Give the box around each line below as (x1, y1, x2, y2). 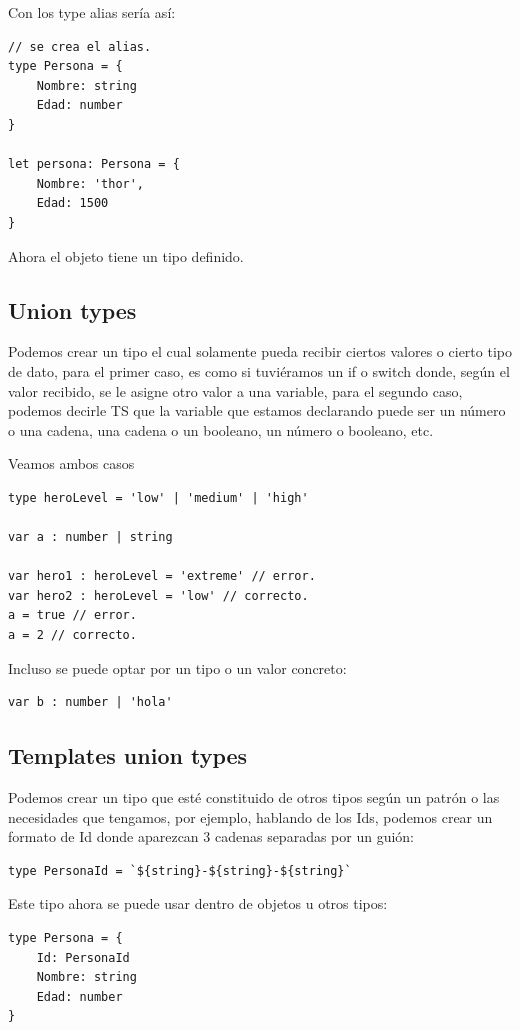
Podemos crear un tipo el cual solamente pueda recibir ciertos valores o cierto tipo (8, 341, 512, 362)
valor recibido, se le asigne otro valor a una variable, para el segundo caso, (8, 380, 463, 401)
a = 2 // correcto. (8, 628, 137, 643)
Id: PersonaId (36, 950, 130, 965)
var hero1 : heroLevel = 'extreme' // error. (8, 569, 316, 584)
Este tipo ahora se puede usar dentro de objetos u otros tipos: (8, 893, 388, 914)
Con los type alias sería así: (8, 2, 176, 22)
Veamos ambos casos (8, 453, 135, 474)
